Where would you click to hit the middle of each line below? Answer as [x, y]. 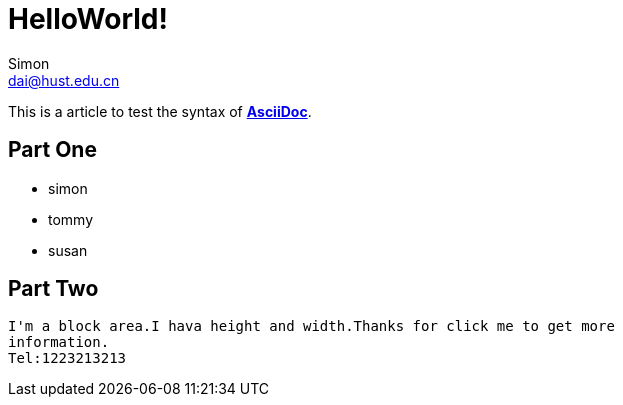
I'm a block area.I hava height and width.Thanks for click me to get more [311, 326]
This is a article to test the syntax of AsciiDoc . [160, 111]
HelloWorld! [88, 19]
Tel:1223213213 [67, 358]
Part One [52, 150]
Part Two [53, 289]
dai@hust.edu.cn [64, 80]
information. [59, 342]
